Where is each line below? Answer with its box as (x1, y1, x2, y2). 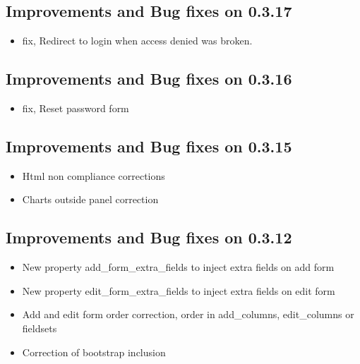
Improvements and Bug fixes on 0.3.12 (6, 226, 292, 248)
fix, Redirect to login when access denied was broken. (22, 33, 253, 48)
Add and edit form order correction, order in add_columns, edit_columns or (22, 307, 354, 322)
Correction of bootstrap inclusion (22, 344, 166, 359)
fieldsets (22, 320, 57, 335)
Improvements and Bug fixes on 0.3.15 (6, 135, 292, 157)
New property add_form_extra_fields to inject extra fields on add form (22, 260, 335, 274)
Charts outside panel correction (22, 192, 159, 207)
